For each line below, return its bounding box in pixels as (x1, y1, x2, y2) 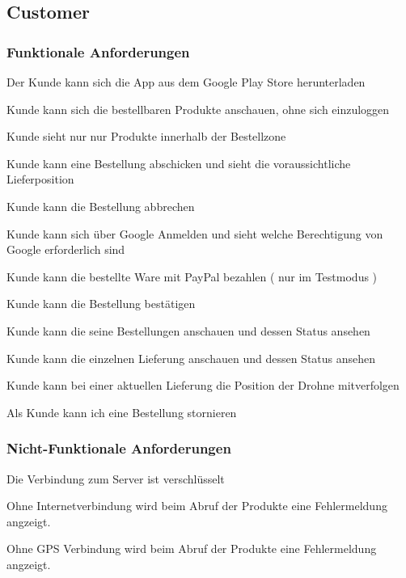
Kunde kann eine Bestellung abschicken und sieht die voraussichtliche (6, 154, 351, 171)
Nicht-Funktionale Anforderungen (6, 438, 231, 458)
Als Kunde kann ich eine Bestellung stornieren (6, 403, 237, 420)
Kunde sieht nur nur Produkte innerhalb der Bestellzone (6, 128, 286, 145)
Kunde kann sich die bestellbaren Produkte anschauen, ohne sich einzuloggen (6, 100, 390, 117)
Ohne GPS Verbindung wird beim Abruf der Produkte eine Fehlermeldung (6, 540, 377, 557)
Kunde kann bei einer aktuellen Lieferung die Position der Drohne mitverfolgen (6, 377, 400, 394)
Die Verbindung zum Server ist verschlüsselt (6, 470, 225, 487)
